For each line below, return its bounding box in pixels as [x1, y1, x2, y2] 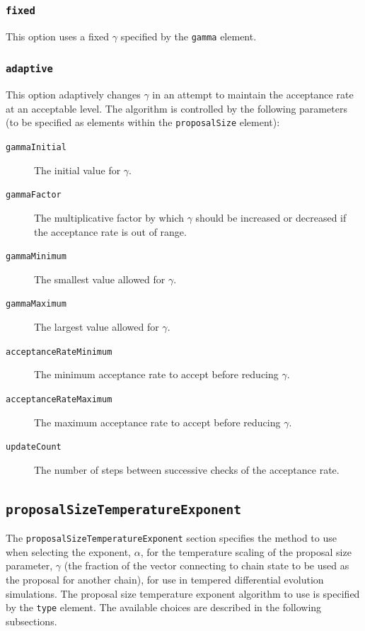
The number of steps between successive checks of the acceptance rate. [34, 462, 340, 477]
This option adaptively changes [6, 87, 141, 102]
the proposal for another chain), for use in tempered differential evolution [6, 572, 324, 587]
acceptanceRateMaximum [6, 394, 112, 404]
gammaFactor [6, 190, 62, 200]
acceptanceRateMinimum [6, 346, 112, 357]
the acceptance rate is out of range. [34, 224, 187, 239]
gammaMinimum [6, 251, 66, 262]
